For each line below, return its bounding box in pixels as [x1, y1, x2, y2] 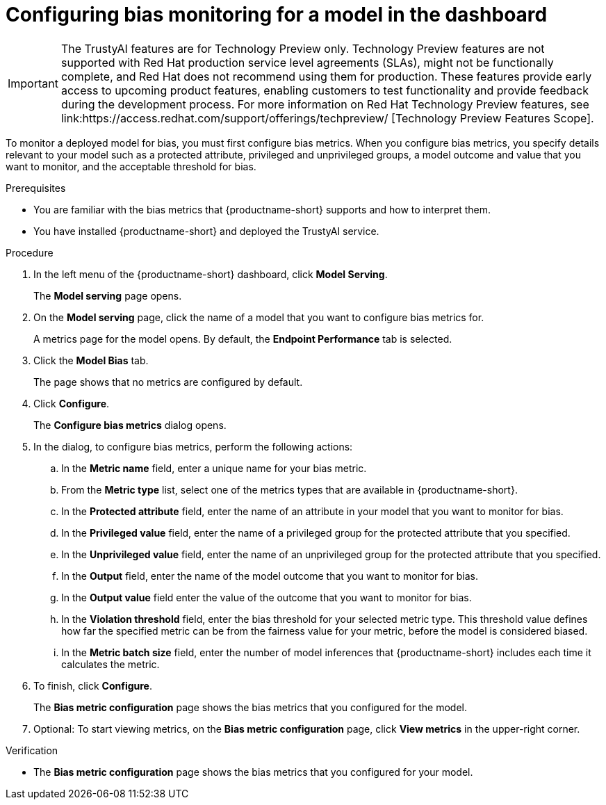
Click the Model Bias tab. [33, 354, 149, 366]
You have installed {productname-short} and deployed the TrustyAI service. [33, 225, 379, 237]
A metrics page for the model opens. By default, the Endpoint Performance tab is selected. [33, 332, 452, 345]
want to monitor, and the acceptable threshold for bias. [6, 160, 256, 172]
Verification [6, 744, 58, 756]
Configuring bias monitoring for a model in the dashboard [6, 3, 548, 26]
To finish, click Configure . [33, 679, 152, 692]
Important [8, 76, 58, 90]
